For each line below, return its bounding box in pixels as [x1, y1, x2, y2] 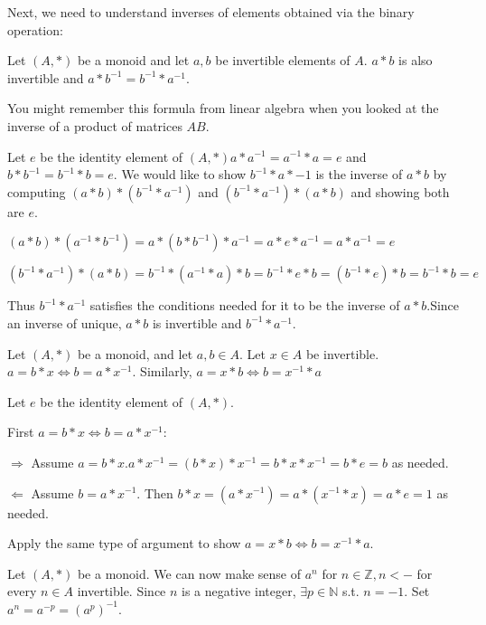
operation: [7, 20, 63, 39]
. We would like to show [113, 165, 247, 184]
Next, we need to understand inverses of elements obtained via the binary [7, 3, 415, 21]
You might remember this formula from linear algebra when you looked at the [7, 99, 439, 118]
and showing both [350, 182, 450, 201]
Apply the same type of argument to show [7, 534, 241, 553]
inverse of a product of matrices [7, 116, 182, 135]
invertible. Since [77, 582, 166, 601]
